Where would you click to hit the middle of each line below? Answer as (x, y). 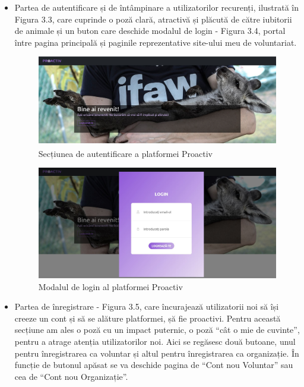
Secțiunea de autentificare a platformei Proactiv (125, 153)
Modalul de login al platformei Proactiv (110, 286)
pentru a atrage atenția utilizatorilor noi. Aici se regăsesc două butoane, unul (155, 342)
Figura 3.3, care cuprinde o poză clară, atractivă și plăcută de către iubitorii (153, 19)
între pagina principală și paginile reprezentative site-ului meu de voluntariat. (156, 42)
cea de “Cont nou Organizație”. (71, 376)
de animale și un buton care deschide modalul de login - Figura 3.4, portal (150, 31)
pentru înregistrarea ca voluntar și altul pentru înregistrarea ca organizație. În (157, 353)
